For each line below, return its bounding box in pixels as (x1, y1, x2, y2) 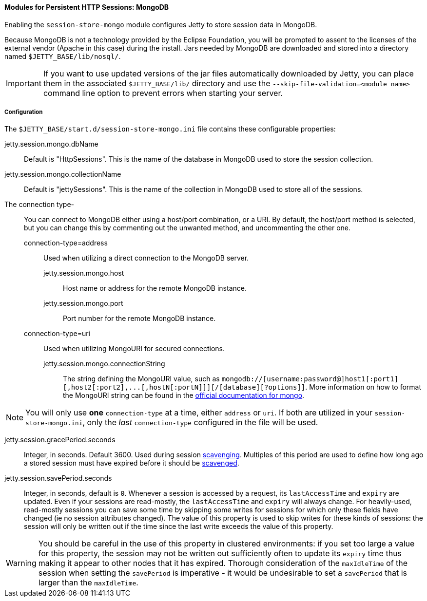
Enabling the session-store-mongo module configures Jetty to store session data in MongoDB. (4, 20, 317, 29)
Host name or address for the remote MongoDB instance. (63, 284, 247, 293)
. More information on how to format (305, 383, 422, 392)
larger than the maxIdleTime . (38, 578, 138, 588)
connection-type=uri (24, 329, 90, 338)
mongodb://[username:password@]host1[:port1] (221, 375, 399, 383)
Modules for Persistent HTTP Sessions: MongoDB (4, 3, 169, 11)
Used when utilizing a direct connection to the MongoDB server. (43, 254, 249, 263)
